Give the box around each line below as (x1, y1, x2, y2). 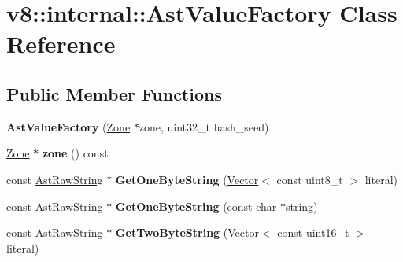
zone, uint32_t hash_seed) (139, 118, 269, 135)
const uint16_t (277, 224, 349, 241)
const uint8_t (276, 171, 343, 187)
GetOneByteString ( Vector (115, 171, 259, 187)
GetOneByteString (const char (115, 197, 277, 214)
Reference (6, 28, 116, 60)
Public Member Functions (6, 81, 222, 105)
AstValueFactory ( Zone (6, 118, 131, 135)
